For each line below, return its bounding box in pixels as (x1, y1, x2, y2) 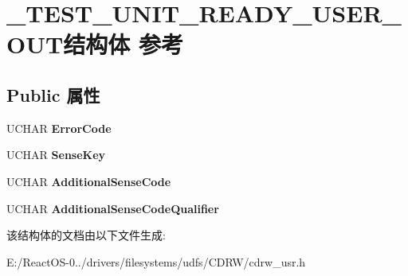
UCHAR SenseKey (6, 146, 106, 163)
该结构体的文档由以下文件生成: (6, 227, 166, 243)
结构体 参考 (63, 28, 184, 60)
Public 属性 (6, 82, 100, 107)
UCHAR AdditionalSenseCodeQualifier (6, 200, 219, 216)
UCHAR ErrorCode (6, 119, 112, 136)
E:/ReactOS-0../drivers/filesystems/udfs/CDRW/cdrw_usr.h (6, 253, 306, 270)
